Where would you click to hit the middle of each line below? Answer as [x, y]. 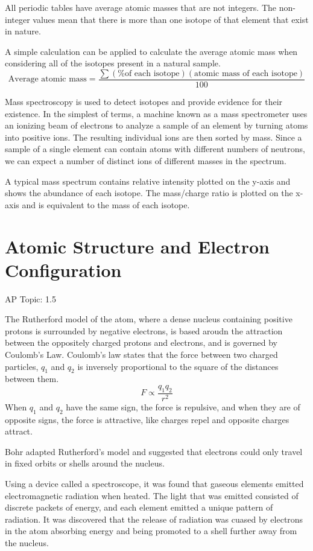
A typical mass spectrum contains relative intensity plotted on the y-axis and [148, 181]
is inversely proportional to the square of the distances [178, 366]
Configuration [63, 269]
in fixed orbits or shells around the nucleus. [85, 463]
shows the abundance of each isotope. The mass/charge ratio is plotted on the [149, 193]
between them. [32, 379]
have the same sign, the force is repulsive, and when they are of [183, 406]
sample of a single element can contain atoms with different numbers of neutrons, [155, 149]
